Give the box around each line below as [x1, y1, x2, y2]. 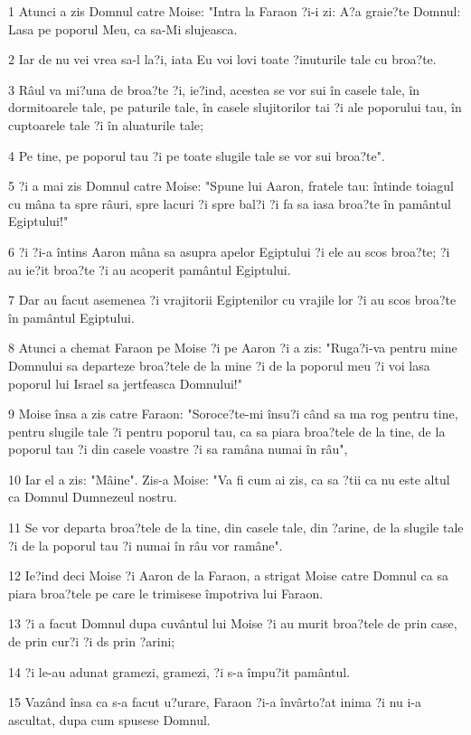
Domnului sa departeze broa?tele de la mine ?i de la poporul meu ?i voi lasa [8, 355, 430, 374]
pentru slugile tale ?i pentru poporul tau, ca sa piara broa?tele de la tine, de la [8, 421, 446, 440]
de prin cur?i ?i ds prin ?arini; [8, 632, 175, 651]
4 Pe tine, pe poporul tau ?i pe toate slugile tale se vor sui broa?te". [8, 146, 385, 165]
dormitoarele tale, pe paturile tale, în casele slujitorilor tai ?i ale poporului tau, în [8, 98, 462, 117]
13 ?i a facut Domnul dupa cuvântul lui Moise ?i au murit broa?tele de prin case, [8, 614, 457, 633]
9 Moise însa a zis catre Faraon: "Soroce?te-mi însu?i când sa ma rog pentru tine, [8, 404, 458, 423]
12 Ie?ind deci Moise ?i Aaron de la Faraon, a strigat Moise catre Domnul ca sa [8, 566, 448, 585]
